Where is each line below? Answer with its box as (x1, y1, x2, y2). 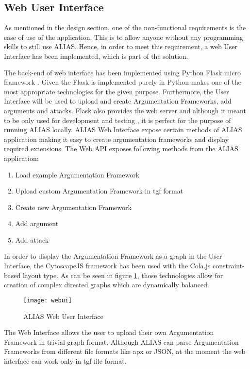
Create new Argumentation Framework (15, 202, 132, 212)
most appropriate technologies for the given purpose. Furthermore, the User (4, 86, 229, 96)
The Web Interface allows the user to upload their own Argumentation (4, 327, 214, 337)
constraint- (212, 261, 245, 271)
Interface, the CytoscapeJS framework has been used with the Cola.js (4, 261, 211, 271)
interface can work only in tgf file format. (4, 355, 127, 366)
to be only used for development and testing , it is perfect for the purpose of (4, 115, 231, 125)
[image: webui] (23, 297, 72, 304)
